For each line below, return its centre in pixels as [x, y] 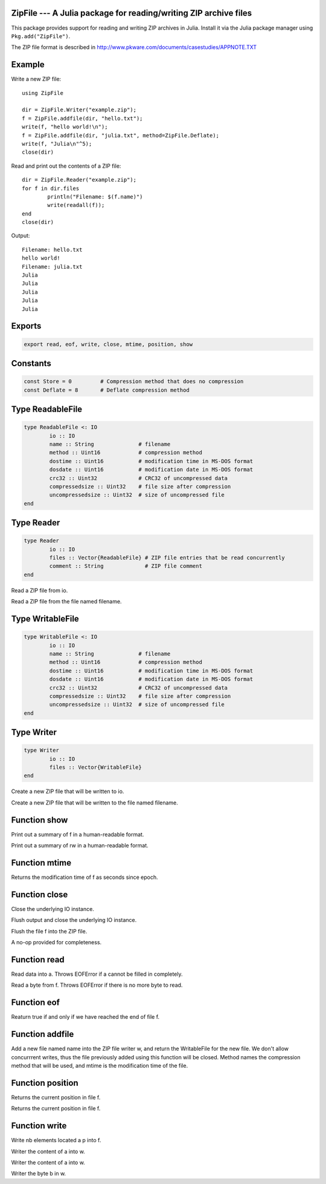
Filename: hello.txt [52, 249]
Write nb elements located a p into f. [56, 1140]
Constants [31, 363]
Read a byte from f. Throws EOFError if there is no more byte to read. [97, 985]
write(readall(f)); [76, 205]
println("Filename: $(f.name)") [95, 196]
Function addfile [43, 1034]
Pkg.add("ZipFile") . [41, 36]
